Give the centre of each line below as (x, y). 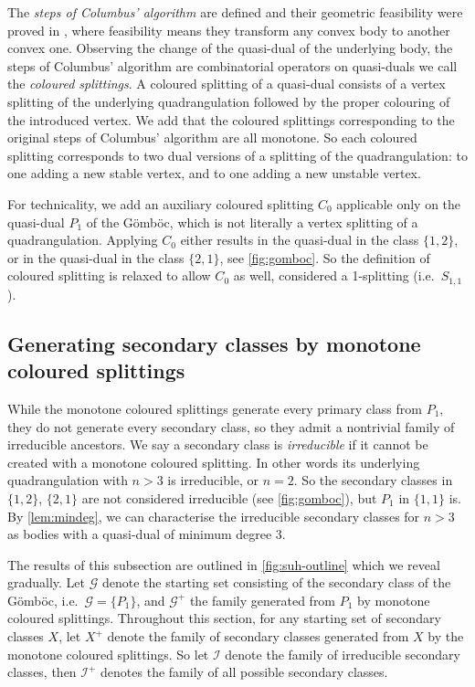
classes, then (42, 672)
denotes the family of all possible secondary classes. (244, 672)
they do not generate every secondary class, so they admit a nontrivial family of (231, 426)
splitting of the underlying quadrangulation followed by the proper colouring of (229, 101)
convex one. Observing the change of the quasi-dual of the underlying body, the (230, 48)
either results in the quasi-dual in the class (300, 240)
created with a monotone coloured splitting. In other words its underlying (214, 462)
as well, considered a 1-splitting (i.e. (334, 275)
